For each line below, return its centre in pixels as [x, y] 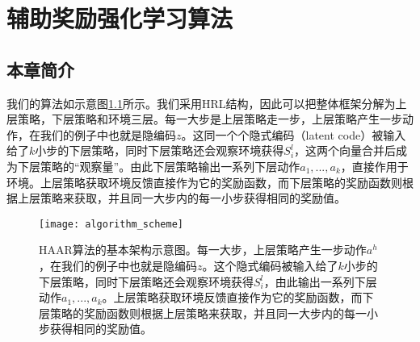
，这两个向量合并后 [345, 150]
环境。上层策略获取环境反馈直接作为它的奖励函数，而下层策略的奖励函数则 [204, 182]
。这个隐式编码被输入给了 [270, 265]
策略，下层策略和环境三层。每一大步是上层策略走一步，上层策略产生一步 [210, 119]
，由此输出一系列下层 [320, 281]
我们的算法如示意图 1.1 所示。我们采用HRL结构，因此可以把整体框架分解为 [201, 103]
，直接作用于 [374, 166]
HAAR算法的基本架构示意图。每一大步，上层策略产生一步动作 [203, 250]
